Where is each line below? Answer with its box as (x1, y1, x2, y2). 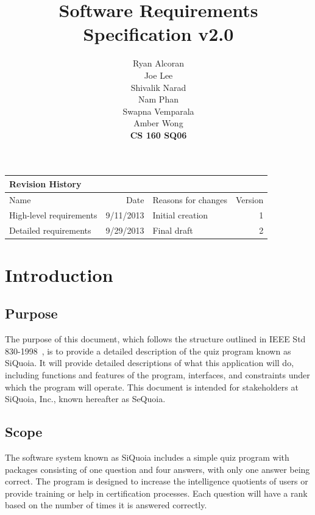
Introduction (5, 262, 113, 287)
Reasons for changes (152, 193, 227, 206)
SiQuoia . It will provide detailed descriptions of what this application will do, (5, 356, 294, 369)
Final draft (152, 223, 193, 236)
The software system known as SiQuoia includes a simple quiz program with (5, 450, 289, 463)
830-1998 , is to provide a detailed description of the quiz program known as (5, 344, 291, 357)
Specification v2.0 (83, 21, 234, 46)
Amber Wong (133, 117, 183, 129)
